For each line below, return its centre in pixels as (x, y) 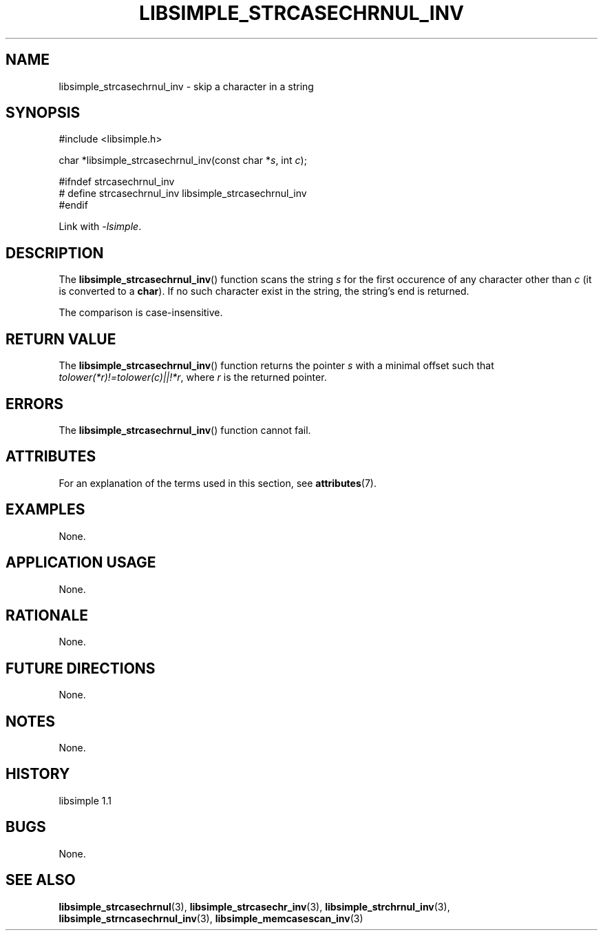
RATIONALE (47, 615)
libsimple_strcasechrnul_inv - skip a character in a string (186, 86)
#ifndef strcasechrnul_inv (117, 182)
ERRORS (35, 404)
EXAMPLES (45, 510)
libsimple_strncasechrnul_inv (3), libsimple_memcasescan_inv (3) (211, 918)
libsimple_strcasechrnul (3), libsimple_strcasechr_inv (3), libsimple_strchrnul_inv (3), (254, 906)
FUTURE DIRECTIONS (81, 668)
